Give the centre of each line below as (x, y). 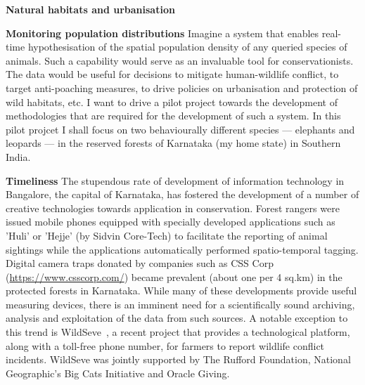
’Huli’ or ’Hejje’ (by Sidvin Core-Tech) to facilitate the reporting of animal (167, 235)
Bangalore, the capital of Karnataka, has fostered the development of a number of (182, 194)
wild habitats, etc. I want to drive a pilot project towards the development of (172, 102)
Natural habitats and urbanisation (90, 9)
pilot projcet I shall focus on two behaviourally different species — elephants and (180, 129)
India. (18, 156)
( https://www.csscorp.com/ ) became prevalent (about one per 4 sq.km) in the (174, 276)
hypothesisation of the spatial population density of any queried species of (187, 47)
